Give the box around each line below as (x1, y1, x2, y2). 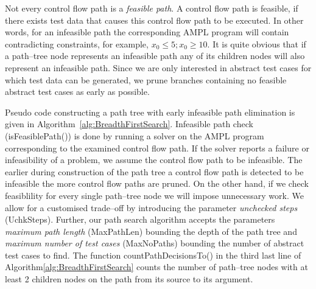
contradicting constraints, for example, (5, 37, 149, 50)
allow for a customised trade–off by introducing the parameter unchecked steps (5, 201, 298, 214)
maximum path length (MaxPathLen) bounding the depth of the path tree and (5, 225, 297, 237)
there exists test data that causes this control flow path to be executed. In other (5, 13, 304, 26)
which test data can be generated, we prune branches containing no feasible (5, 73, 287, 86)
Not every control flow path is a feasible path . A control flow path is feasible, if (5, 2, 298, 14)
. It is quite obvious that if (207, 37, 306, 50)
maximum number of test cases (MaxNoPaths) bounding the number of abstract (5, 237, 304, 249)
